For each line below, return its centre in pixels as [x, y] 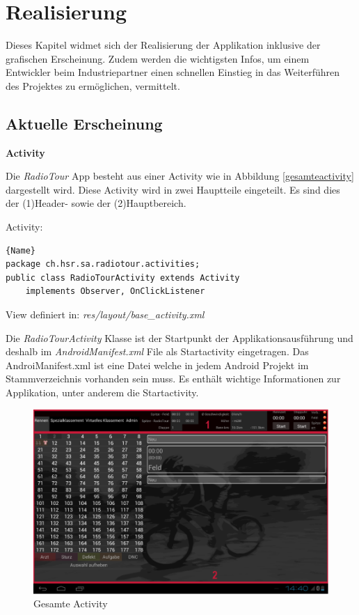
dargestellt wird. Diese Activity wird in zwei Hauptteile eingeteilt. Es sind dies [173, 189]
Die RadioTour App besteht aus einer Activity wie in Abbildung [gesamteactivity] [180, 176]
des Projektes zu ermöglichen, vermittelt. [93, 85]
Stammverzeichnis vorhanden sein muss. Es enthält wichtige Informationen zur [173, 379]
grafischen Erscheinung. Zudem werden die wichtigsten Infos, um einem [158, 58]
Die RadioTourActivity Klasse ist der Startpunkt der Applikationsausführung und [179, 337]
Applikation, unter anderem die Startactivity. [102, 392]
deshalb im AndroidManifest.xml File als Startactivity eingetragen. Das [157, 351]
